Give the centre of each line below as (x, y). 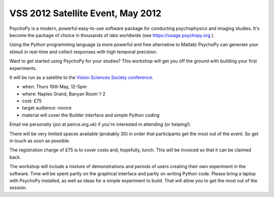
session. (18, 188)
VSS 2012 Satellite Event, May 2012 (85, 13)
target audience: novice (47, 108)
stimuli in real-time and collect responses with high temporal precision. (83, 52)
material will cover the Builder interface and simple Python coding (91, 115)
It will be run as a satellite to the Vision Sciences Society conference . (81, 77)
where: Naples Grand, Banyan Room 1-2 (64, 94)
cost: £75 (32, 101)
